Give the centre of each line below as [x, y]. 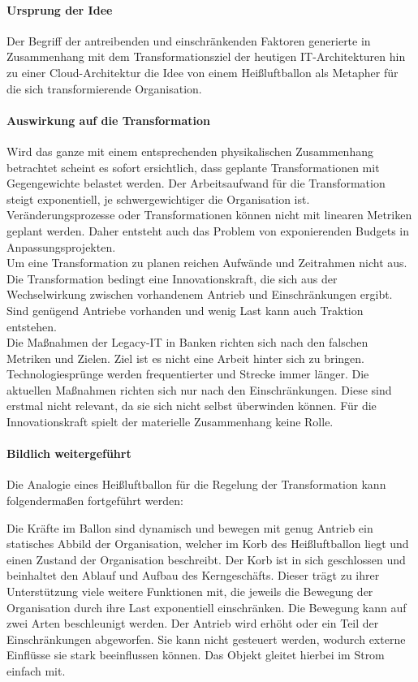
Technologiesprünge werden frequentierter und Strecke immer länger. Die [188, 374]
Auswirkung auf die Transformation [108, 120]
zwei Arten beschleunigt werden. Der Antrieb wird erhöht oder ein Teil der [193, 623]
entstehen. [32, 326]
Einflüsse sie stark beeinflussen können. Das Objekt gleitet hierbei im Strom [196, 655]
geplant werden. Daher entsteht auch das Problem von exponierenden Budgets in [208, 230]
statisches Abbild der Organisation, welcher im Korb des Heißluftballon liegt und [208, 544]
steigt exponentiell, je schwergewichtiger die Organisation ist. [158, 199]
